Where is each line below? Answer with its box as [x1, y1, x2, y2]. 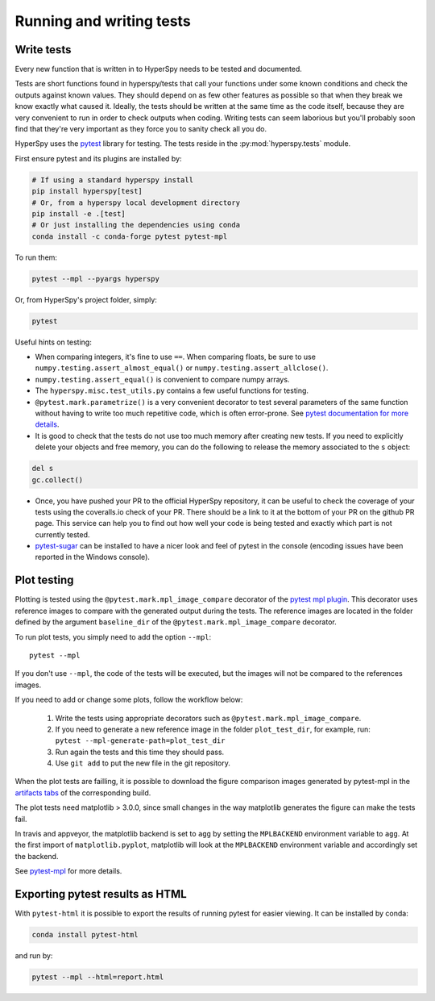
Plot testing [14, 573, 74, 587]
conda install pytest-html [31, 930, 139, 940]
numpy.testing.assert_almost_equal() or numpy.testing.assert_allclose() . [35, 363, 329, 373]
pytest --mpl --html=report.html [31, 973, 164, 982]
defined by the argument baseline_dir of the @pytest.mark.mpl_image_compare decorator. [14, 617, 338, 627]
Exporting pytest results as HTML [14, 887, 187, 901]
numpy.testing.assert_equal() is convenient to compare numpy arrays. [35, 374, 290, 384]
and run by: [14, 951, 53, 961]
